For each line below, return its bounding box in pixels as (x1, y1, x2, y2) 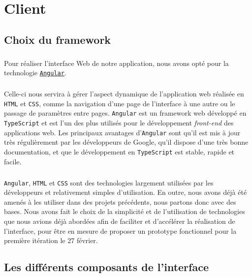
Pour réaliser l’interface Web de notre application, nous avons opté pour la (4, 58, 229, 68)
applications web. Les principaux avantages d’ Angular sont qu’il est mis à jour (4, 127, 241, 137)
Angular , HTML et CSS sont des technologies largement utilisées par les (4, 177, 214, 187)
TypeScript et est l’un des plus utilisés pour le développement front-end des (4, 118, 234, 128)
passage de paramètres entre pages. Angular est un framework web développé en (4, 108, 247, 118)
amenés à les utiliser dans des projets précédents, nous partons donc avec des (4, 196, 236, 207)
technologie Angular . (4, 67, 66, 78)
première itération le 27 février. (4, 235, 98, 246)
